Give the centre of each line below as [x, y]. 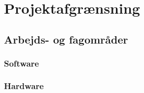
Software [21, 63]
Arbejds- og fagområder [66, 39]
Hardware [24, 85]
